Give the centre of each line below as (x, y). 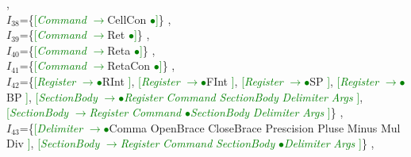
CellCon (127, 19)
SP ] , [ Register (344, 80)
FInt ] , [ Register (244, 80)
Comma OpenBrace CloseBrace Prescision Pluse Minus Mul (255, 127)
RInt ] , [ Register (141, 80)
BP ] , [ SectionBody (52, 96)
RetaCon (129, 65)
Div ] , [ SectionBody (53, 143)
